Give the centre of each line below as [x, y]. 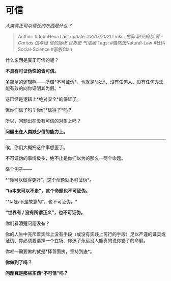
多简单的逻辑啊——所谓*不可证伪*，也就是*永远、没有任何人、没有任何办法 [84, 82]
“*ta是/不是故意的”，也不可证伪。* [41, 201]
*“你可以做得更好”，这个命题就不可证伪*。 [50, 180]
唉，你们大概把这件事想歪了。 [36, 147]
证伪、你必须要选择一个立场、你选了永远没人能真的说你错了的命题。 [77, 240]
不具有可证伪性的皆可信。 [32, 71]
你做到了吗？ [19, 262]
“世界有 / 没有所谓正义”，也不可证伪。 [45, 212]
